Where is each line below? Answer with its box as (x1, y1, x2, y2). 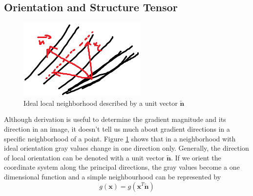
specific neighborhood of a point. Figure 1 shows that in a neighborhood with (4, 133, 236, 143)
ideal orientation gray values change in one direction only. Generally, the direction (4, 143, 249, 153)
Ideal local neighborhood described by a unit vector (23, 98, 178, 108)
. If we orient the (170, 152, 221, 162)
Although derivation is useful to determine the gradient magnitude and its (4, 114, 226, 124)
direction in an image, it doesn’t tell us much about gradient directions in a (4, 123, 230, 134)
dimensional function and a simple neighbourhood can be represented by (4, 171, 221, 181)
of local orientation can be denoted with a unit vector (4, 152, 165, 162)
